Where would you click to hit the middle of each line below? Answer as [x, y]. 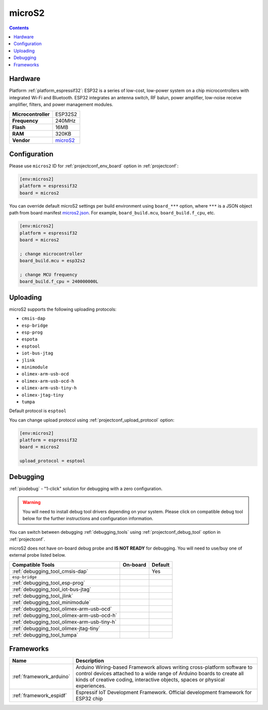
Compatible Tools [33, 565]
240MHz [66, 121]
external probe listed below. [38, 555]
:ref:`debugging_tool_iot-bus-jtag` [52, 589]
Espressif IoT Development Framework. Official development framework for [164, 693]
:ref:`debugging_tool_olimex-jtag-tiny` [56, 628]
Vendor [21, 140]
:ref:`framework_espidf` [40, 696]
